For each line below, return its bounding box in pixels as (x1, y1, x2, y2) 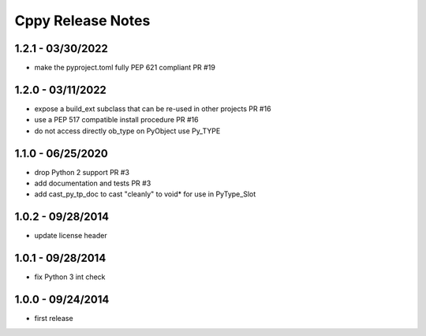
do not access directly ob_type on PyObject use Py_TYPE (34, 126, 221, 136)
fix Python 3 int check (34, 272, 106, 282)
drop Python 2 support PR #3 (34, 167, 130, 177)
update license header (34, 231, 107, 241)
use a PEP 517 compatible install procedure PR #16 (34, 115, 199, 125)
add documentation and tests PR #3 (34, 178, 151, 189)
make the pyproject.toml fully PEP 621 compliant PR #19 (34, 63, 216, 73)
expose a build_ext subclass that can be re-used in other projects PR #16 (34, 103, 271, 114)
